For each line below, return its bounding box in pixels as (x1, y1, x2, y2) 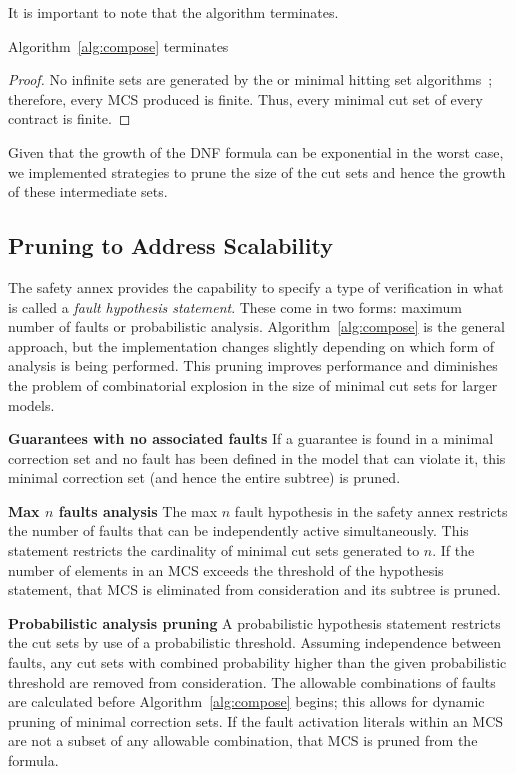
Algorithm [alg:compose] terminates (8, 35, 229, 56)
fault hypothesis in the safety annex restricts (234, 500, 508, 521)
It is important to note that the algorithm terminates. (8, 2, 339, 22)
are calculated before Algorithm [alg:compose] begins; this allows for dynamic (8, 691, 485, 712)
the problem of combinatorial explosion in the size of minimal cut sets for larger (8, 374, 498, 395)
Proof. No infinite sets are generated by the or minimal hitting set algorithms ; (8, 69, 493, 90)
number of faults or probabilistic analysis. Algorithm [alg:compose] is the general (8, 316, 505, 337)
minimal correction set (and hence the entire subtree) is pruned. (8, 467, 401, 488)
